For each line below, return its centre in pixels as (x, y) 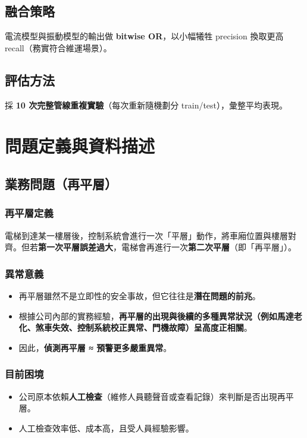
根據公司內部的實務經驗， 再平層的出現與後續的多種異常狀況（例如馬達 (156, 316)
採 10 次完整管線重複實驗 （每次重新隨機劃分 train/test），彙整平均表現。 (146, 105)
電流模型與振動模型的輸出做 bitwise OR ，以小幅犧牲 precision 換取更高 (144, 36)
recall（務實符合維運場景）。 (58, 47)
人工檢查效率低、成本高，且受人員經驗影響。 (106, 428)
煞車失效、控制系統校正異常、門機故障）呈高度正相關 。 (144, 327)
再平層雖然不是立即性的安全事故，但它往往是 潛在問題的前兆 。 (140, 295)
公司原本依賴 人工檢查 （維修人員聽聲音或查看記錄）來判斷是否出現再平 (156, 396)
